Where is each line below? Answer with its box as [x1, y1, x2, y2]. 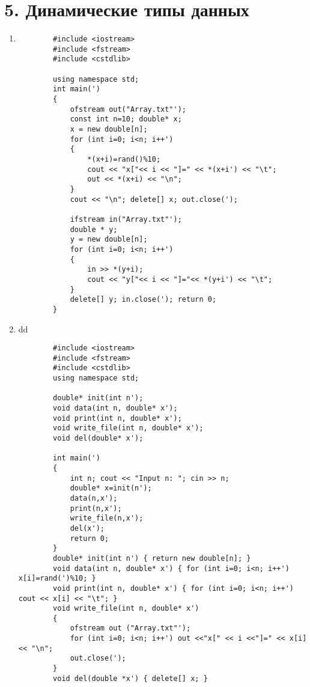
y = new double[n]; [70, 235, 148, 244]
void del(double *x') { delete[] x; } [53, 674, 208, 683]
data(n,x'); [70, 493, 118, 502]
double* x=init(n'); [70, 484, 152, 493]
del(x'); [70, 524, 105, 533]
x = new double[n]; [70, 125, 148, 134]
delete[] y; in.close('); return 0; [70, 295, 217, 304]
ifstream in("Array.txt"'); [70, 215, 182, 224]
